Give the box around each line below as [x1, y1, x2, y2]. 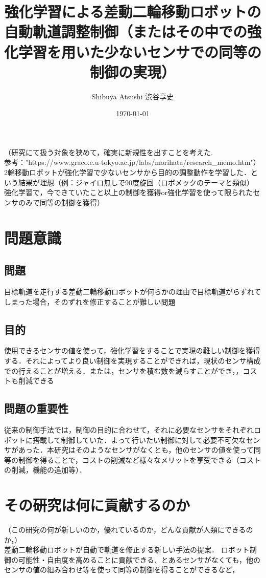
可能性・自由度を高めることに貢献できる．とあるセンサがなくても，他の [18, 554, 261, 565]
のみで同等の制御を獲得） [18, 197, 104, 207]
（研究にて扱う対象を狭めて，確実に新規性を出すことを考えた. [4, 146, 213, 157]
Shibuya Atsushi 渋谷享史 [91, 91, 174, 101]
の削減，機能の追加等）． [4, 464, 86, 475]
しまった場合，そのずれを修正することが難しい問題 [4, 296, 176, 307]
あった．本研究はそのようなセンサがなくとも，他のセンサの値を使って [18, 444, 254, 455]
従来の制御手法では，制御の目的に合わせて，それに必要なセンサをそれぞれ [4, 424, 254, 435]
